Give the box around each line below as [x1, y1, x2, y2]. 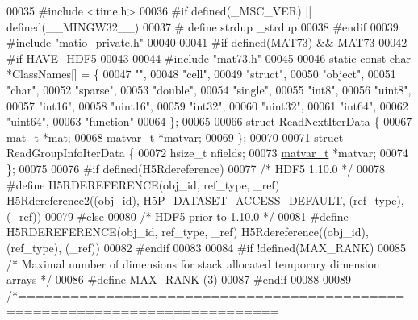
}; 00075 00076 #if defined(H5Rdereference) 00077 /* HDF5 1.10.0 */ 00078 [6, 160, 385, 177]
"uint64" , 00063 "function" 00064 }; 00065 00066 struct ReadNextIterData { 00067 [6, 113, 412, 130]
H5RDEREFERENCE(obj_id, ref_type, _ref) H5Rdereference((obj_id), [6, 223, 369, 240]
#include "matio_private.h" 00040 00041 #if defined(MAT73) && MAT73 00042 [6, 34, 408, 51]
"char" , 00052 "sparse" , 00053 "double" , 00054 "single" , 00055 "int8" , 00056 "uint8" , [6, 81, 412, 98]
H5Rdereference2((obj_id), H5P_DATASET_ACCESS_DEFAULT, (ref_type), [6, 192, 404, 209]
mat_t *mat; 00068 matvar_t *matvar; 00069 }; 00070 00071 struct [6, 128, 344, 145]
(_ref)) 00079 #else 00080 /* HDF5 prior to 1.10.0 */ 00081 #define [6, 207, 349, 224]
